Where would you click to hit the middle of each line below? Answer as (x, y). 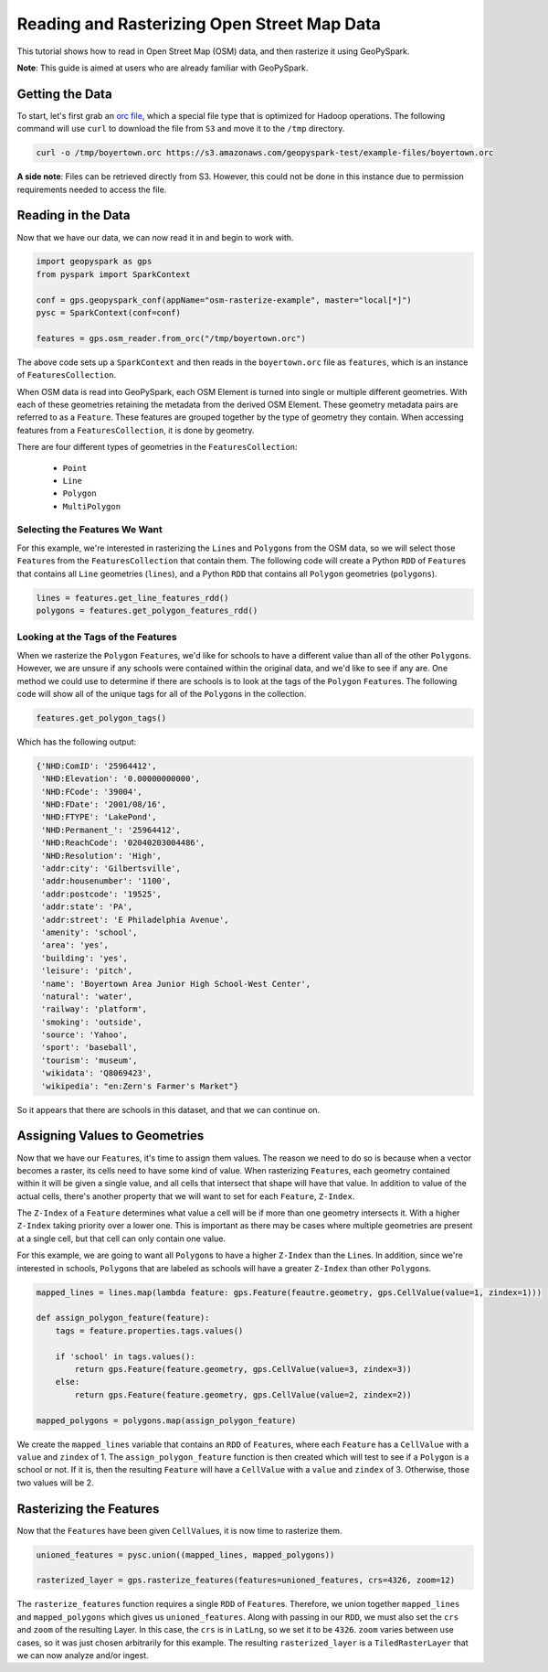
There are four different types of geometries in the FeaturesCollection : (157, 447)
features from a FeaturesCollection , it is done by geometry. (136, 430)
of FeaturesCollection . (67, 375)
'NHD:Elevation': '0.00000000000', (121, 779)
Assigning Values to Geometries (111, 1136)
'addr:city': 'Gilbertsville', (111, 868)
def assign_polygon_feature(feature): (123, 1318)
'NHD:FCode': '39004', (92, 792)
